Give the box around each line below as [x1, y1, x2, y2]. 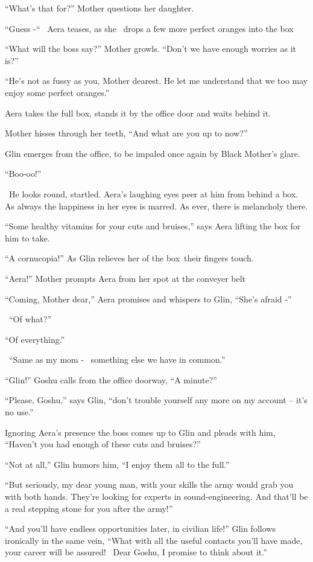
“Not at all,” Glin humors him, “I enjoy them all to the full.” [5, 458, 229, 470]
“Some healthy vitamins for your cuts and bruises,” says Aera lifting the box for [5, 220, 301, 232]
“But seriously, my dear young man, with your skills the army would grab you [5, 478, 294, 491]
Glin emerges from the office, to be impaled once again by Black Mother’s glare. [5, 147, 300, 159]
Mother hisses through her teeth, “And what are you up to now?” [5, 127, 248, 139]
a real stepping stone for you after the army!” [5, 502, 173, 514]
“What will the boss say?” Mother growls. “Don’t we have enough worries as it [5, 42, 296, 55]
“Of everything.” [5, 333, 65, 345]
